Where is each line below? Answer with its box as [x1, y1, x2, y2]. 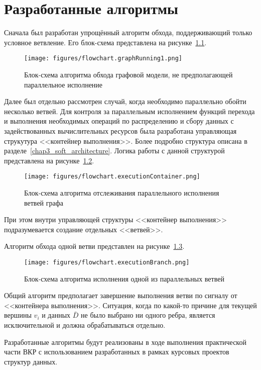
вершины [4, 310, 32, 320]
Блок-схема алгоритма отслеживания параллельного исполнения [24, 187, 219, 198]
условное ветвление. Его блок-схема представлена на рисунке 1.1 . [4, 37, 207, 47]
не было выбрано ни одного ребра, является [81, 310, 215, 320]
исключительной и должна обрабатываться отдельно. [4, 319, 166, 330]
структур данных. [4, 356, 58, 366]
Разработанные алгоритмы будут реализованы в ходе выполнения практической [4, 336, 246, 347]
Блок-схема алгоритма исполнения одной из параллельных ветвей [24, 273, 224, 284]
